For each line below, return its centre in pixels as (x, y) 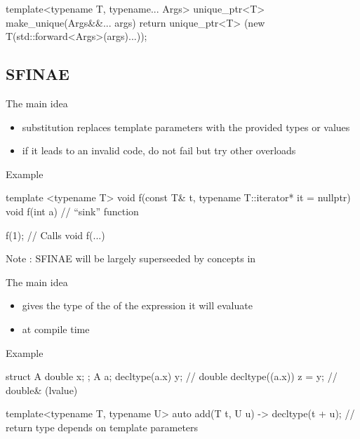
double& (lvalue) (42, 390)
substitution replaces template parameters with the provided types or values (186, 127)
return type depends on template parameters (102, 427)
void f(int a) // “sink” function (72, 211)
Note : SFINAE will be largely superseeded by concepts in (131, 258)
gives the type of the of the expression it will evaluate (137, 305)
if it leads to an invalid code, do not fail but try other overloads (159, 150)
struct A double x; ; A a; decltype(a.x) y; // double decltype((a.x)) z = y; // (172, 376)
